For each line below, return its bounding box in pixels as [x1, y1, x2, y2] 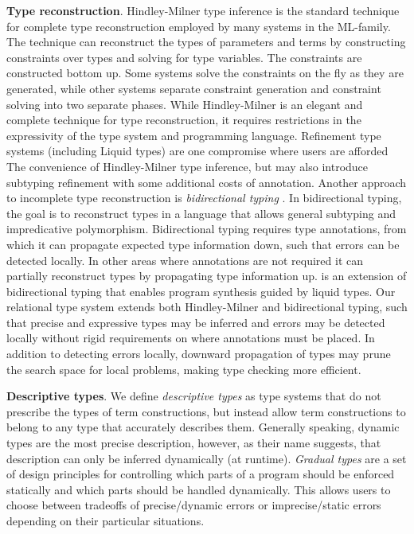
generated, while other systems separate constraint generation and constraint [6, 80, 381, 96]
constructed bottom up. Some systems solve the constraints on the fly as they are [6, 64, 404, 81]
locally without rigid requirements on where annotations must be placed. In [6, 329, 375, 346]
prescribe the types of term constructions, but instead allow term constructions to [6, 403, 406, 419]
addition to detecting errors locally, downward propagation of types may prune [6, 345, 391, 362]
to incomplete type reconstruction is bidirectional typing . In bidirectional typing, [6, 189, 402, 206]
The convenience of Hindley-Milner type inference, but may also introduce [6, 158, 369, 174]
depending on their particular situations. [6, 513, 205, 528]
